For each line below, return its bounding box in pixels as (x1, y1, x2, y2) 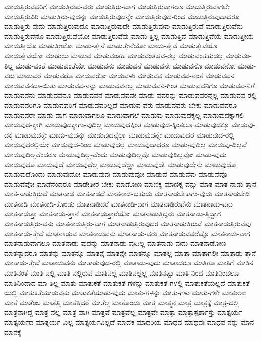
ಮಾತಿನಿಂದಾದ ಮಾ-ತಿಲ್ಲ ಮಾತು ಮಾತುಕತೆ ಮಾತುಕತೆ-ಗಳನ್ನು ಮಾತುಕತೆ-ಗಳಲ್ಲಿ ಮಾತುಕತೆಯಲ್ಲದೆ (4, 277, 225, 288)
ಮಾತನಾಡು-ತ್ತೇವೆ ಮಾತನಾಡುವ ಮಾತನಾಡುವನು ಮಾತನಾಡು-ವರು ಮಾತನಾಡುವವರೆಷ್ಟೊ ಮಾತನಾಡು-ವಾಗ (4, 228, 250, 238)
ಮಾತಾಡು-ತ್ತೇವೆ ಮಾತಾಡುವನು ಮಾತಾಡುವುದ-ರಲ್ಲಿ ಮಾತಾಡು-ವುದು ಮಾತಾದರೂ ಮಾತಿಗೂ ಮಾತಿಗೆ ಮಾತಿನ (4, 257, 253, 268)
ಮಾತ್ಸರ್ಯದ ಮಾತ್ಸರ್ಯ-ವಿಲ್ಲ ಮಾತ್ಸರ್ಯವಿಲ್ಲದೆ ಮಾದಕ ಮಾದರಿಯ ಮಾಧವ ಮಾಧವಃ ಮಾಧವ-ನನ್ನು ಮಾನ (4, 317, 254, 327)
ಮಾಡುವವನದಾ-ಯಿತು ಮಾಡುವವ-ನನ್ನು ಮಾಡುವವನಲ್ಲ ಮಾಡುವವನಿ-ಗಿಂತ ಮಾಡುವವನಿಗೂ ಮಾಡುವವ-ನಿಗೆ (4, 80, 255, 90)
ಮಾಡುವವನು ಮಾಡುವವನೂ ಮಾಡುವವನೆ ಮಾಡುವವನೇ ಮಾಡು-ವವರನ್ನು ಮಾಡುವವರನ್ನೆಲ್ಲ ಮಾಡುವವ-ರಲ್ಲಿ (4, 90, 257, 100)
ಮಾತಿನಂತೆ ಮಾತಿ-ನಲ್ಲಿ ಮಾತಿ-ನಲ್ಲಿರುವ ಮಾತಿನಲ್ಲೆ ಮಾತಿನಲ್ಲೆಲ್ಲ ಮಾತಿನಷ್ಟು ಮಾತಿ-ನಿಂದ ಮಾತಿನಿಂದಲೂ (4, 267, 239, 278)
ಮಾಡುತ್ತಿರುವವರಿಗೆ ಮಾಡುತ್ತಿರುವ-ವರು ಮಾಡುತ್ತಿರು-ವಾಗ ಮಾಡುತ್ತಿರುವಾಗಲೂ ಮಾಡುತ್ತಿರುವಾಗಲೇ (4, 1, 230, 11)
